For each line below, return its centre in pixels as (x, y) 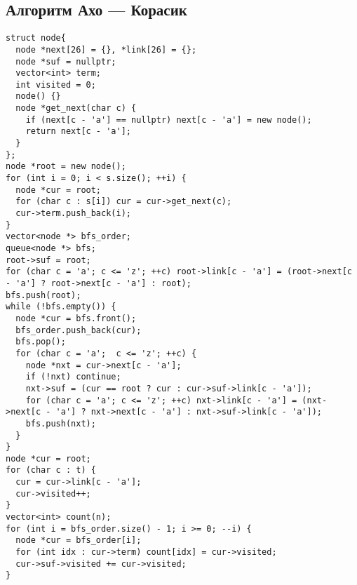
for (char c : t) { (51, 470)
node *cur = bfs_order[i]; (79, 540)
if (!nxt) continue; (73, 377)
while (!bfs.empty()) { (61, 307)
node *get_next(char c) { (76, 108)
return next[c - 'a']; (78, 132)
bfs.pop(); (41, 342)
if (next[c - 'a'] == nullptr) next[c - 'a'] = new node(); (169, 120)
